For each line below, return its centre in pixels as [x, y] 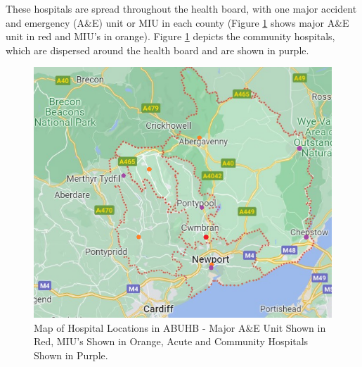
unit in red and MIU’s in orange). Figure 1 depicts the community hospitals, [170, 36]
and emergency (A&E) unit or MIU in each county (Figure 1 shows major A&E [177, 22]
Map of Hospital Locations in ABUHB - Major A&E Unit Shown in [180, 327]
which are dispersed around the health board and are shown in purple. [157, 50]
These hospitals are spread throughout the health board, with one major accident [181, 8]
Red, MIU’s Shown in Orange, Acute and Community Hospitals [171, 341]
